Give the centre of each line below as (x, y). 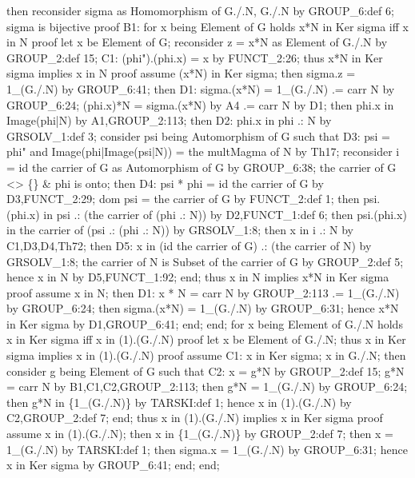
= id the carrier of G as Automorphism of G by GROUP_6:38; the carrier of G (202, 167)
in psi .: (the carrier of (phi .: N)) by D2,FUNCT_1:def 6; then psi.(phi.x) (225, 214)
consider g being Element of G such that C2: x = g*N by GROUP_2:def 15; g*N (206, 370)
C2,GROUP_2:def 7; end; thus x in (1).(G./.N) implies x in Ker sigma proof (195, 418)
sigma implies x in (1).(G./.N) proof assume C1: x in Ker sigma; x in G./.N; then (206, 355)
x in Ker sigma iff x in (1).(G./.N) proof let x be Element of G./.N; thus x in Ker (206, 339)
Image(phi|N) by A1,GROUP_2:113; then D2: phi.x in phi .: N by (169, 120)
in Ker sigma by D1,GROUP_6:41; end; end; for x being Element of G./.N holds (205, 323)
